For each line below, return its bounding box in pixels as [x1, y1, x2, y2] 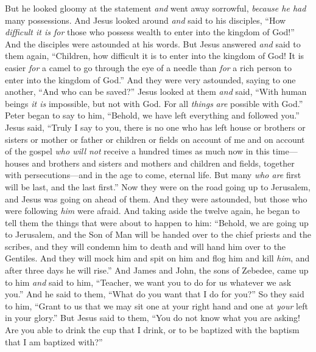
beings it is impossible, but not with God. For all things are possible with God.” [5, 97, 303, 109]
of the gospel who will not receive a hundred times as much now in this [5, 145, 270, 157]
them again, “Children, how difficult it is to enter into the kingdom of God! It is [5, 49, 304, 62]
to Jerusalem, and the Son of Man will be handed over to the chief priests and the [5, 228, 311, 241]
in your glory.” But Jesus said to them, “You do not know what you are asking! [5, 311, 300, 324]
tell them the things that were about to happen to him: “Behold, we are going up [5, 216, 309, 229]
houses [5, 156, 29, 169]
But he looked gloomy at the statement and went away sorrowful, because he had [5, 2, 306, 14]
